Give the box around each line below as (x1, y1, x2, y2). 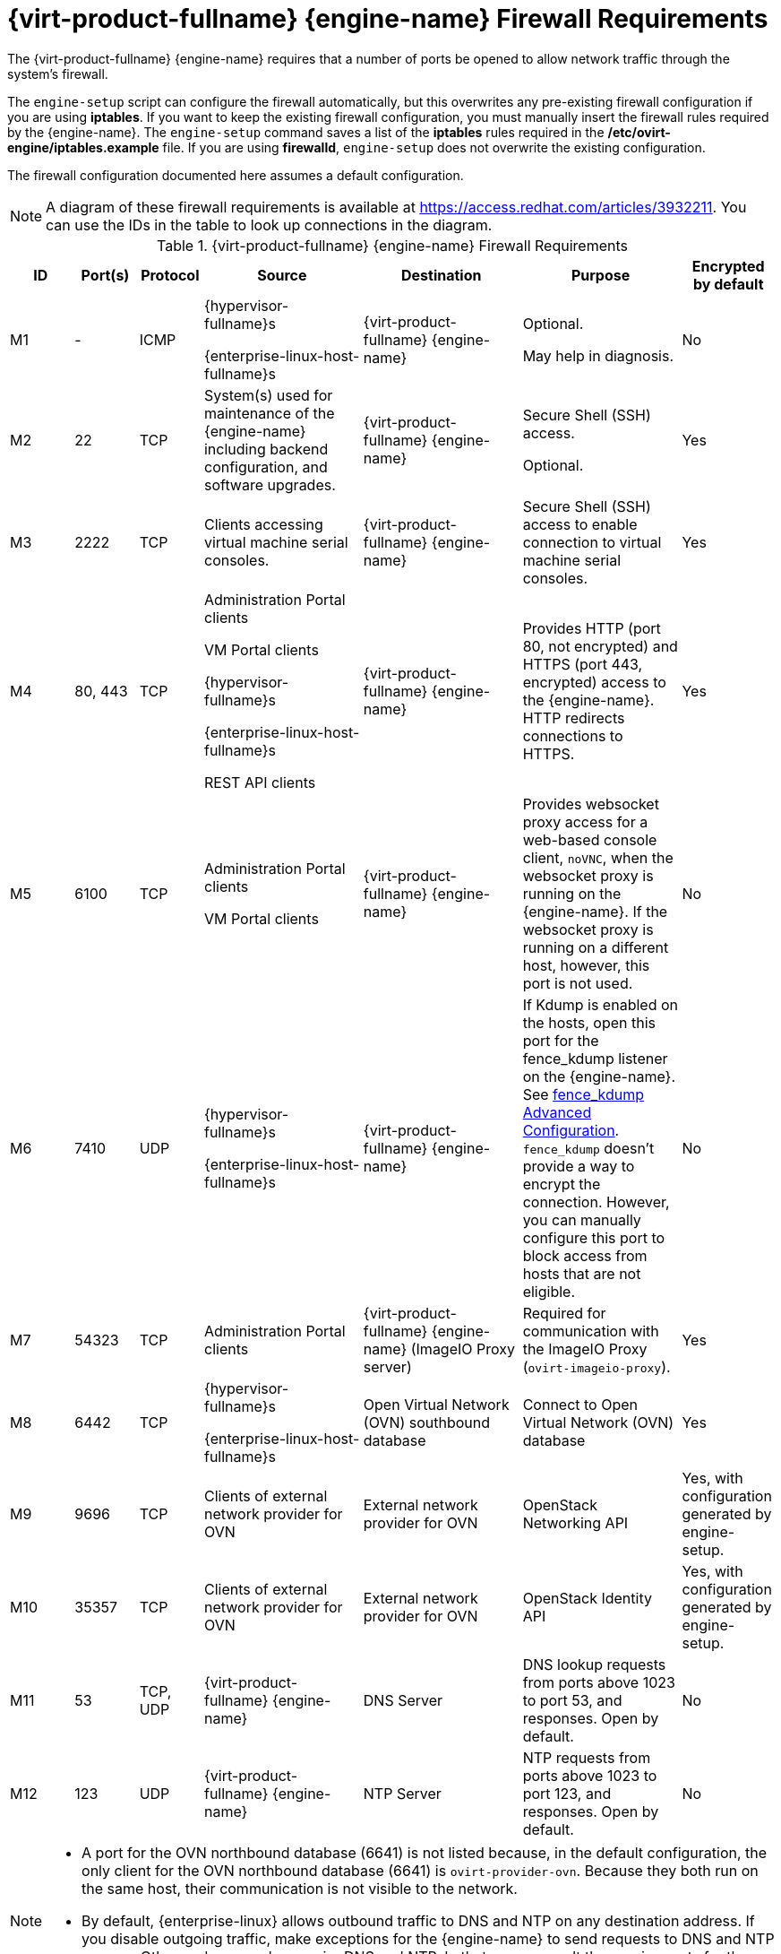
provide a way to (522, 1156, 635, 1175)
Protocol (141, 265, 200, 284)
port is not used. (522, 973, 633, 992)
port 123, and (522, 1784, 612, 1803)
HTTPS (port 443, (522, 654, 643, 673)
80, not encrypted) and (522, 636, 678, 655)
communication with (522, 1321, 659, 1340)
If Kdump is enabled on (522, 995, 678, 1014)
